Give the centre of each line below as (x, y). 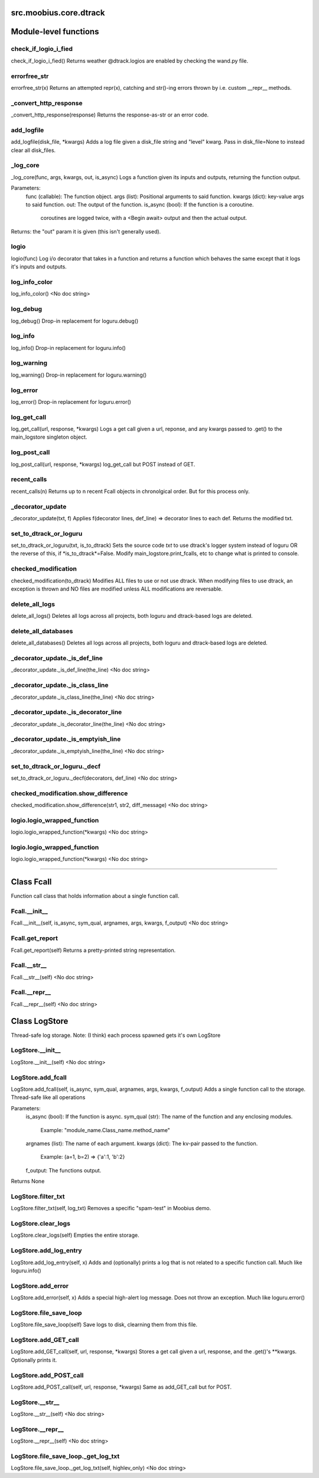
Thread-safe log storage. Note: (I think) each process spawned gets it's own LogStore (116, 1035)
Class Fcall (31, 882)
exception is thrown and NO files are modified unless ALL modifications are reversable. (117, 589)
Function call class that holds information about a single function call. (95, 896)
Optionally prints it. (34, 1360)
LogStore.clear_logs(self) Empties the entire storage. (75, 1235)
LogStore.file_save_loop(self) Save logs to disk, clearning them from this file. (104, 1325)
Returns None (28, 1181)
